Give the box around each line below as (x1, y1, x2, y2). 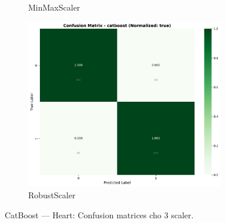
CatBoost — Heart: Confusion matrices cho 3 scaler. (5, 208, 194, 221)
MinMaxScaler (28, 1, 80, 13)
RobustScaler (28, 189, 76, 201)
